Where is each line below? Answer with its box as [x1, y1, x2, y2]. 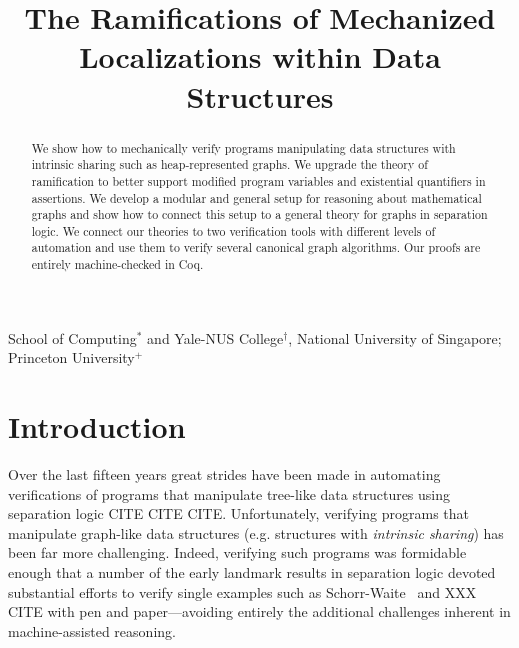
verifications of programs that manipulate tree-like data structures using [8, 483, 451, 504]
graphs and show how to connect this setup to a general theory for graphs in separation [31, 206, 488, 223]
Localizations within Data [79, 36, 441, 77]
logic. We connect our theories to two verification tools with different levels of [31, 222, 436, 239]
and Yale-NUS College [147, 327, 284, 348]
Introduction [8, 406, 186, 447]
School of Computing [8, 327, 137, 348]
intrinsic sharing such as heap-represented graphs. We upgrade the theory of [31, 156, 428, 173]
